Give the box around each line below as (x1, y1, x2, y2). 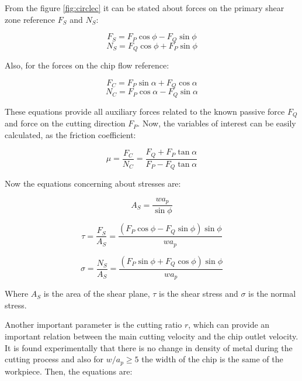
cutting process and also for (5, 353, 104, 365)
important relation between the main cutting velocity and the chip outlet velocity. (5, 330, 298, 342)
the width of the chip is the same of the (141, 353, 283, 365)
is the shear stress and (159, 287, 238, 300)
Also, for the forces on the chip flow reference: (5, 59, 169, 71)
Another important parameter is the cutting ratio (5, 318, 182, 331)
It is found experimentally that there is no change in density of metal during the (5, 341, 293, 353)
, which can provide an (188, 318, 270, 331)
